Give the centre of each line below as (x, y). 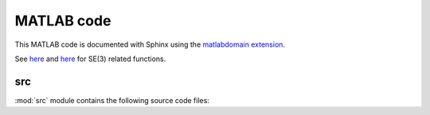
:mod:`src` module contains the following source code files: (112, 100)
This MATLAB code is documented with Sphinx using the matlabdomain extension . (150, 44)
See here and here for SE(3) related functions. (90, 59)
